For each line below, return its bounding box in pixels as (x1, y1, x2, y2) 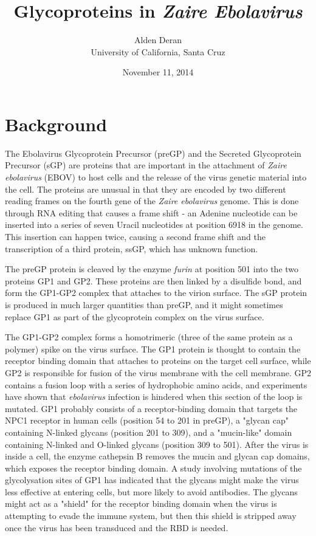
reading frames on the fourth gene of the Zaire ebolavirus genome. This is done (5, 194, 299, 207)
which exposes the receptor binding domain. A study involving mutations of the (5, 461, 302, 474)
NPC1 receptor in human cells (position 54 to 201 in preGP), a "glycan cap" (5, 414, 289, 427)
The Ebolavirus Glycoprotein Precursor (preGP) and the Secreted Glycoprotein (5, 146, 301, 159)
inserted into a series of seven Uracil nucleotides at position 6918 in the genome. (5, 218, 303, 231)
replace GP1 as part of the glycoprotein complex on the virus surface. (5, 310, 264, 323)
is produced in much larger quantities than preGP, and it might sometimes (5, 298, 283, 311)
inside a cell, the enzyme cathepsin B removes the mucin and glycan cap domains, (5, 450, 310, 462)
